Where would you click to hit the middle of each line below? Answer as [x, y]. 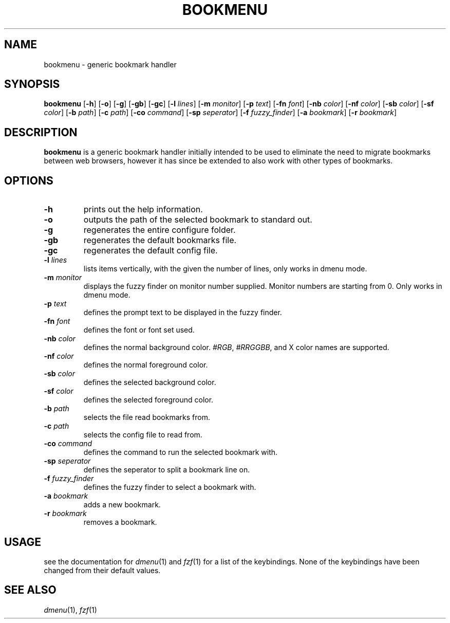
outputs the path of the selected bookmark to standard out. [198, 220]
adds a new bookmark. [122, 505]
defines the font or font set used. [139, 330]
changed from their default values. [102, 570]
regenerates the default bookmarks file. [160, 240]
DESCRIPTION [41, 132]
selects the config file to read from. [143, 435]
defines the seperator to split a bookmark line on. [167, 470]
